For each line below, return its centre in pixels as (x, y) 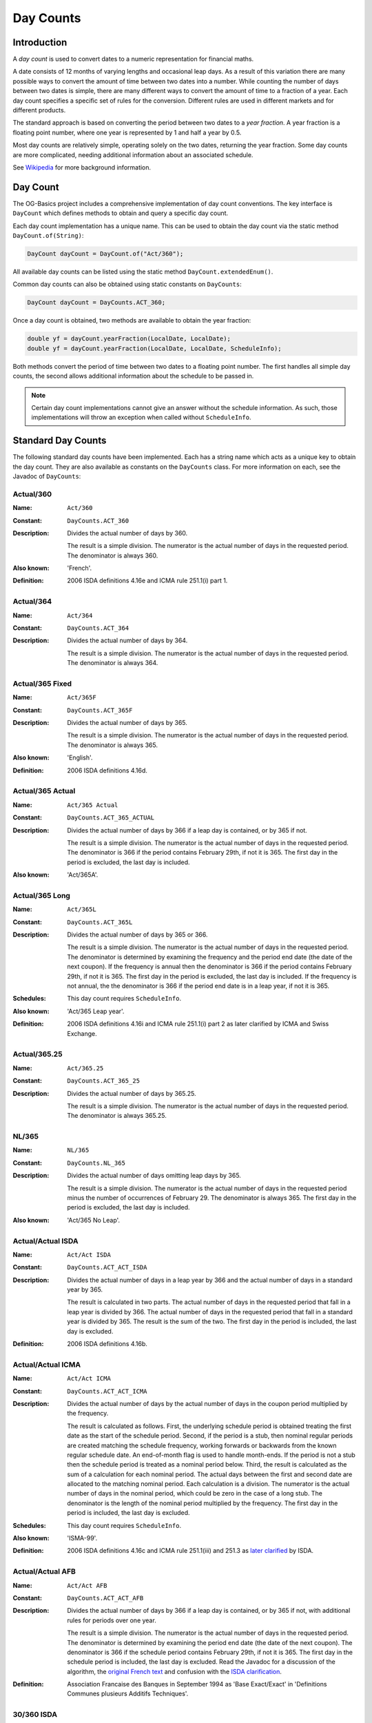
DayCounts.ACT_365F (100, 710)
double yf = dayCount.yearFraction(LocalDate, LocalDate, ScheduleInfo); (154, 348)
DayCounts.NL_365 (96, 1163)
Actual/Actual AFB (44, 1571)
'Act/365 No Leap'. (94, 1220)
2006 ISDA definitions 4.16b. (107, 1344)
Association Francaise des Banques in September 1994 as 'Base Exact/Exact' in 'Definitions (197, 1684)
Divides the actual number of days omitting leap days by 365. (154, 1176)
